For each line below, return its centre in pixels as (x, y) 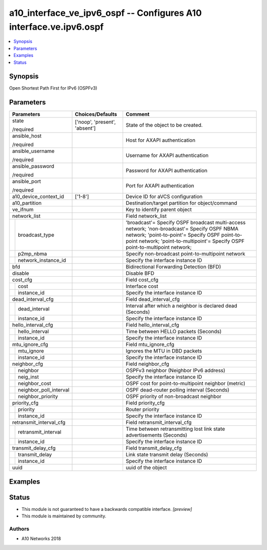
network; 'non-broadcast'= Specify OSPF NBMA (182, 229)
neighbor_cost (35, 384)
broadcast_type (36, 235)
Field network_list (146, 216)
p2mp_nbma (32, 254)
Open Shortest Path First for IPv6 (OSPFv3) (53, 88)
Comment (138, 114)
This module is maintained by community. (64, 516)
